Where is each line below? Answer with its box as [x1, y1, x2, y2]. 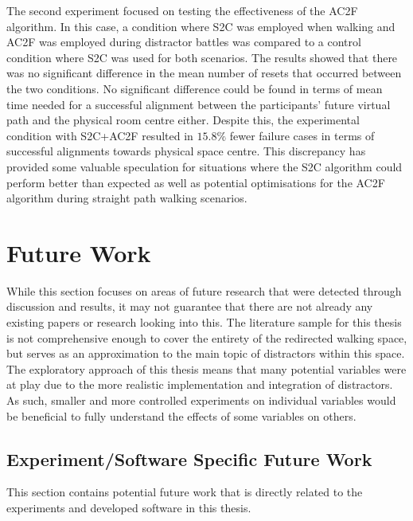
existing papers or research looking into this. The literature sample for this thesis [6, 314, 402, 331]
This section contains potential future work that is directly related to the [6, 484, 363, 500]
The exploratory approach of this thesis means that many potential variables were [6, 360, 407, 377]
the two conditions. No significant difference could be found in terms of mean [6, 80, 383, 96]
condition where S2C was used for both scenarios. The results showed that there [6, 49, 398, 65]
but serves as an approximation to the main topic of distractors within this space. [6, 345, 405, 362]
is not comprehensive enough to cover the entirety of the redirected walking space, [6, 329, 407, 346]
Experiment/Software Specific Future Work [6, 446, 372, 471]
